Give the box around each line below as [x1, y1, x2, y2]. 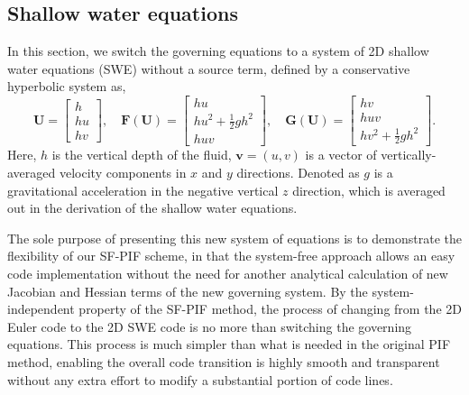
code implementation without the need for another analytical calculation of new [7, 263, 448, 282]
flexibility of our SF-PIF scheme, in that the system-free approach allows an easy [7, 246, 455, 265]
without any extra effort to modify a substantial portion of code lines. [7, 370, 393, 389]
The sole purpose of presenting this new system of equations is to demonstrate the [7, 228, 462, 247]
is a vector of [305, 145, 377, 164]
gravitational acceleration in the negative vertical [7, 180, 279, 199]
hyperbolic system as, [7, 77, 126, 96]
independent [7, 299, 75, 318]
